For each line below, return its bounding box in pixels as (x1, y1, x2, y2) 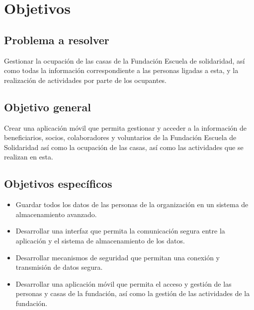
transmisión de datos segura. (15, 262, 103, 272)
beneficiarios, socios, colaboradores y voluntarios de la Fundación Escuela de (4, 132, 237, 143)
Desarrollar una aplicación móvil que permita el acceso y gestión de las (15, 278, 232, 289)
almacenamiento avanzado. (15, 209, 97, 219)
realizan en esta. (4, 152, 53, 162)
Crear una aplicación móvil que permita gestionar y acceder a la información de (4, 122, 247, 133)
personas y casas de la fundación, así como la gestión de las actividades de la (15, 288, 250, 299)
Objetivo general (4, 99, 91, 114)
